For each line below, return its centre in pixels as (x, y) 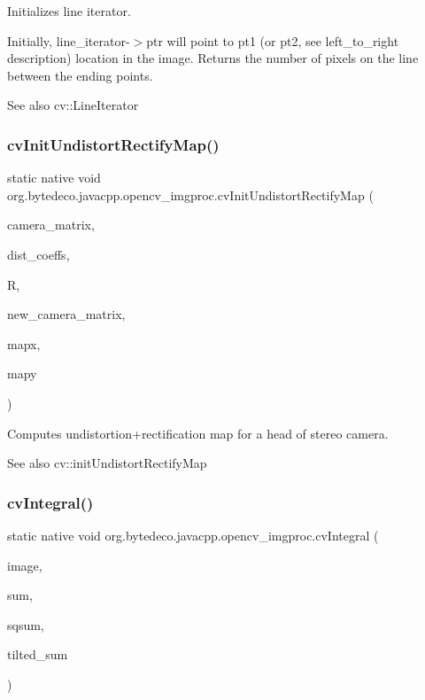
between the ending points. (80, 75)
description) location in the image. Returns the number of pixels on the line (213, 58)
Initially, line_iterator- (69, 40)
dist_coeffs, (39, 254)
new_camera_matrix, (66, 314)
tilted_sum (38, 654)
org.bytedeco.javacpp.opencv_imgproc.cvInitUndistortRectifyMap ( (190, 194)
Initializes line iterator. (69, 11)
